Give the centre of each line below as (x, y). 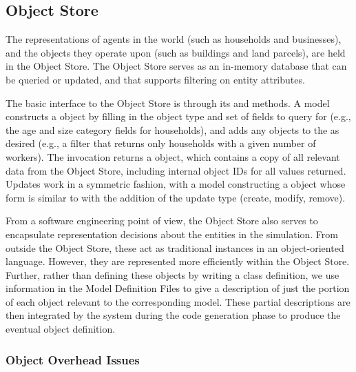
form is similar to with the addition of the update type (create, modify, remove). (176, 197)
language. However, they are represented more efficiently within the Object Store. (178, 261)
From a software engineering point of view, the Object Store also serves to (162, 221)
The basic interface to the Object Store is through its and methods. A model (168, 102)
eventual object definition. (61, 329)
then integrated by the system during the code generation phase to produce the (173, 315)
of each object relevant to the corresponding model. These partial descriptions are (178, 301)
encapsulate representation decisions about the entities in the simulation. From (172, 234)
